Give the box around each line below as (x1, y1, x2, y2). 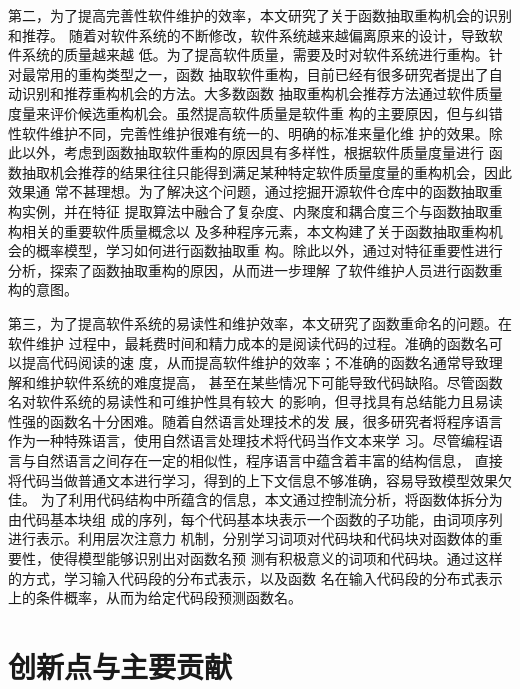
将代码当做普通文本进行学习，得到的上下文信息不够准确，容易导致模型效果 (8, 469, 498, 490)
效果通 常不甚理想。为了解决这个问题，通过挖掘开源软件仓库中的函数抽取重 (8, 181, 503, 202)
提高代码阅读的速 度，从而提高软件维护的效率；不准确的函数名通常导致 (21, 352, 489, 373)
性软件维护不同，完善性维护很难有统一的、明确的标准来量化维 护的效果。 (8, 122, 489, 143)
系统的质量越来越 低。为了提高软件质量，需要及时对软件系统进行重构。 (21, 44, 489, 65)
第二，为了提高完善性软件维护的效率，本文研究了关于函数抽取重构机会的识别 (8, 5, 512, 25)
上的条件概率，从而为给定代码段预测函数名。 (8, 587, 302, 608)
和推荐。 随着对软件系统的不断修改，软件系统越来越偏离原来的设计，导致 (8, 24, 489, 45)
